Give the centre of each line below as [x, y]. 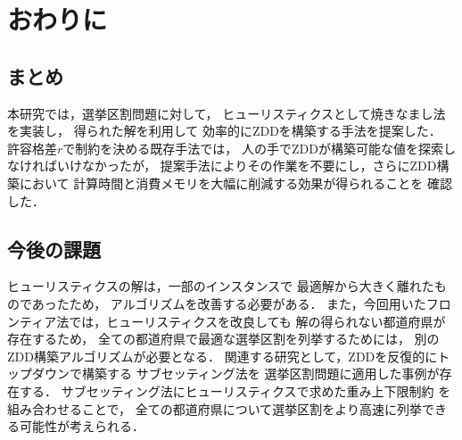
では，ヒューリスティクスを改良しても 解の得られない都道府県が [257, 321]
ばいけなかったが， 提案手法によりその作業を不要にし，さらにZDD [240, 166]
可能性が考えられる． [82, 426]
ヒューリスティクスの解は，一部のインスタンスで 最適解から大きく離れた [221, 286]
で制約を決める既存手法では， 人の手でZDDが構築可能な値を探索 [253, 148]
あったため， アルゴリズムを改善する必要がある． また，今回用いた [229, 303]
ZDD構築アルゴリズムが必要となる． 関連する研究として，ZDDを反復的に [223, 356]
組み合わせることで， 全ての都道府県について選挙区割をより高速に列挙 [214, 408]
